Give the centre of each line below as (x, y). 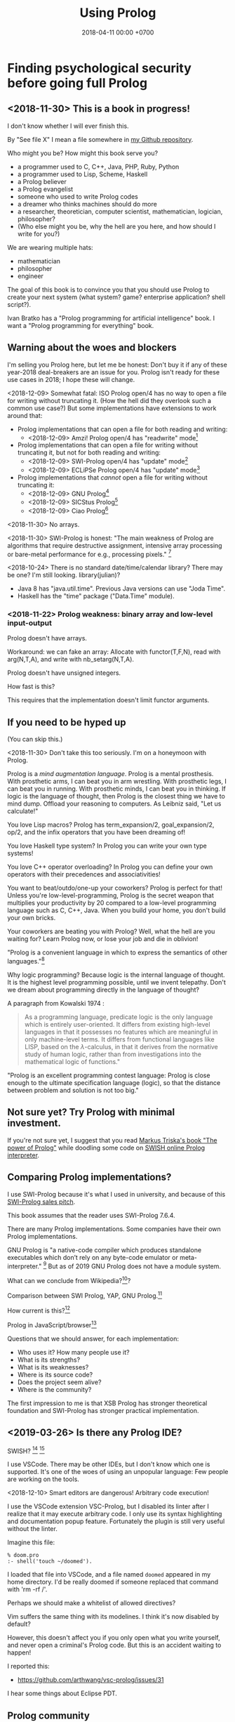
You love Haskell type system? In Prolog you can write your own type (107, 846)
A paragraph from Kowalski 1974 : (56, 1003)
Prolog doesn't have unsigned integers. (64, 673)
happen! (19, 1652)
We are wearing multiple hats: (50, 247)
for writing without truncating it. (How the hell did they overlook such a (109, 400)
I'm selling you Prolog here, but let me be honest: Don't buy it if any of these (117, 364)
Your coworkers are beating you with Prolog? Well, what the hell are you (111, 931)
